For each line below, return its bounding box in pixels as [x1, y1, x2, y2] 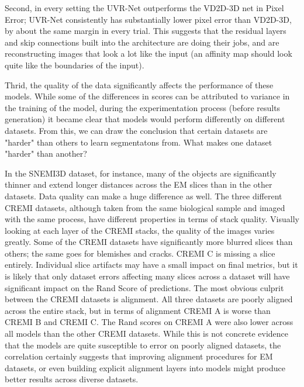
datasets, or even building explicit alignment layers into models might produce [5, 361, 285, 374]
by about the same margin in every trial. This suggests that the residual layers [5, 25, 286, 37]
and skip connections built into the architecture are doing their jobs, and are [5, 36, 279, 48]
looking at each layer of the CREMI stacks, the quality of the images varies [5, 224, 275, 236]
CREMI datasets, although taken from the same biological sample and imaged [5, 201, 285, 213]
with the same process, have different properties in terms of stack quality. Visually [5, 213, 299, 225]
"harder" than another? [5, 147, 87, 160]
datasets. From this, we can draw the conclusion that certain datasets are [5, 124, 268, 136]
